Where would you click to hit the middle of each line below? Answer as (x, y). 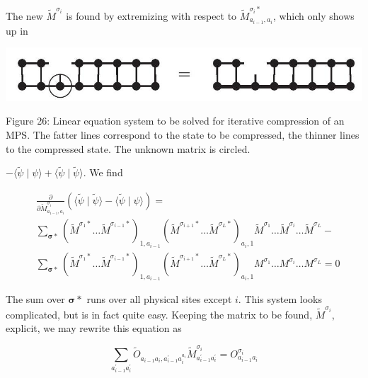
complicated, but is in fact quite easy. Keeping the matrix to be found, (159, 314)
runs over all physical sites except (159, 299)
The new (24, 15)
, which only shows (314, 15)
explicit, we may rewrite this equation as (94, 328)
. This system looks (280, 299)
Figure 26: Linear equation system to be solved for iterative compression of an (175, 121)
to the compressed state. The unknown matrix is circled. (128, 148)
